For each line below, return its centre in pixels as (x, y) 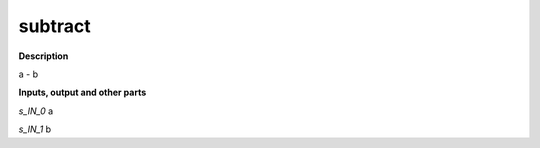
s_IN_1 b (35, 129)
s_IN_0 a (36, 111)
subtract (55, 26)
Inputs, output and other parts (82, 92)
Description (43, 56)
